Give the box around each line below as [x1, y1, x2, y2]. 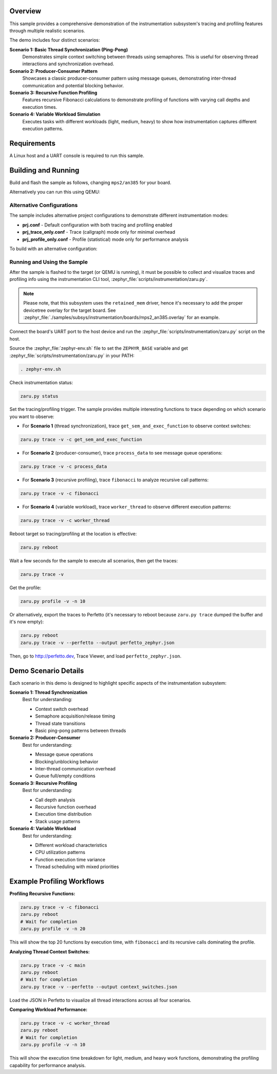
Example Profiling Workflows [9, 877, 105, 885]
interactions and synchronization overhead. [22, 61, 114, 67]
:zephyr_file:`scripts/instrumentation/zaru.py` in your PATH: [9, 352, 134, 359]
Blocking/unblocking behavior [35, 758, 98, 765]
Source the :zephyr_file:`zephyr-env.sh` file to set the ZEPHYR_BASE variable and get [9, 345, 188, 351]
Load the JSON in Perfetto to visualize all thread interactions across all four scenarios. [9, 997, 192, 1003]
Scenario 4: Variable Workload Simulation [9, 111, 101, 118]
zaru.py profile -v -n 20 [20, 926, 86, 932]
